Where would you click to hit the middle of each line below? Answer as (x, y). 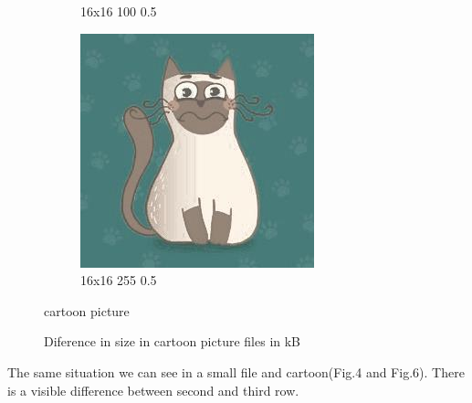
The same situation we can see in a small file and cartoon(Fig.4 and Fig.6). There (236, 371)
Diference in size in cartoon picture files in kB (173, 341)
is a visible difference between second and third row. (153, 390)
